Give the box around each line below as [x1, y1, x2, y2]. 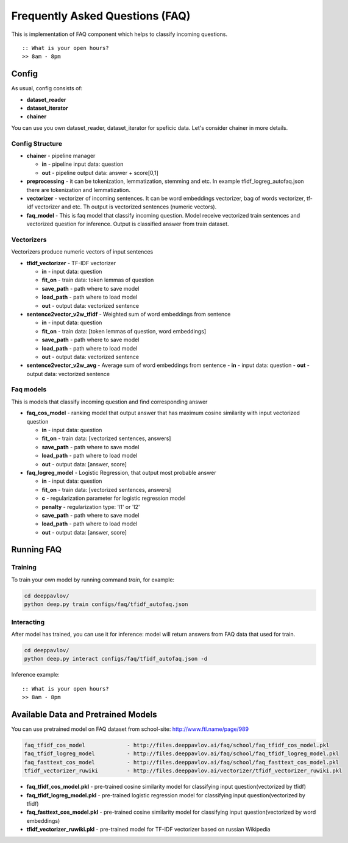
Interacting [11, 617, 45, 626]
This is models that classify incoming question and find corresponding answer [11, 398, 208, 405]
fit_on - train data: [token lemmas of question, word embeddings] [41, 327, 207, 335]
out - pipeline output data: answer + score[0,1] [41, 169, 158, 176]
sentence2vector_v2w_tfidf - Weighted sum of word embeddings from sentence [26, 310, 231, 318]
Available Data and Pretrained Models [11, 709, 158, 719]
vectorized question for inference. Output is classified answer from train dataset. [26, 220, 229, 228]
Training [11, 563, 37, 572]
